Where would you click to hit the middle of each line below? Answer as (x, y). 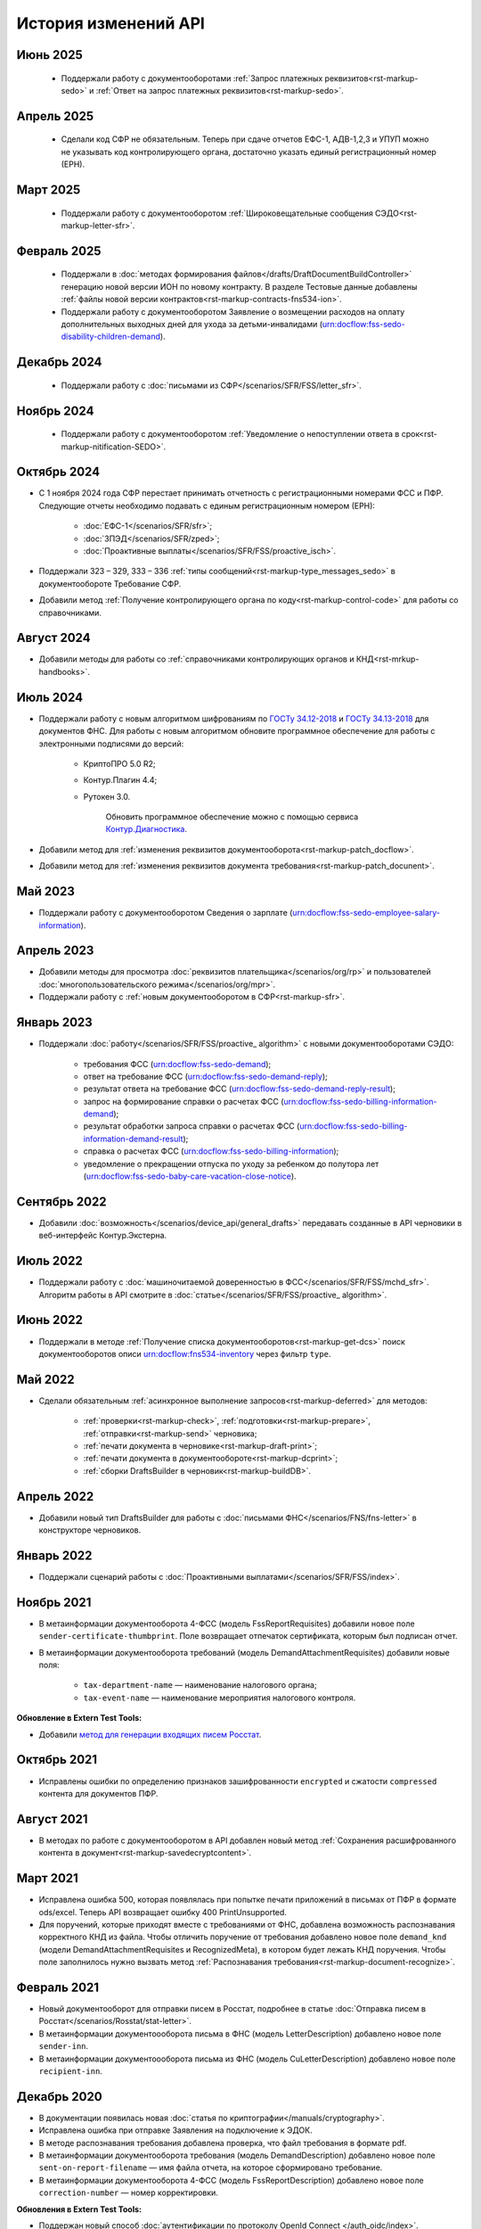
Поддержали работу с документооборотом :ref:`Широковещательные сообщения (217, 213)
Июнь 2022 (50, 1320)
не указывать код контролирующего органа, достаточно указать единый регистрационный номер (249, 152)
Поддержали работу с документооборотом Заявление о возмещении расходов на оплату (233, 311)
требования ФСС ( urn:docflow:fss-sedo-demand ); (177, 1064)
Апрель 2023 (55, 951)
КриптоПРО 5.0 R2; (119, 763)
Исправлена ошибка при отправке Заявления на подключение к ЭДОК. (176, 2130)
